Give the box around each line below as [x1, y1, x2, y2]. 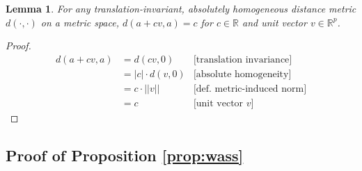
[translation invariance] [193, 54, 292, 65]
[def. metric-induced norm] [193, 83, 307, 94]
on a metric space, [40, 15, 119, 29]
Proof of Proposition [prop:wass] [6, 144, 244, 165]
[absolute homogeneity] [193, 69, 292, 79]
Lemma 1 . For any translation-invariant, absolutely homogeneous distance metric [6, 1, 356, 15]
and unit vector [242, 15, 307, 29]
